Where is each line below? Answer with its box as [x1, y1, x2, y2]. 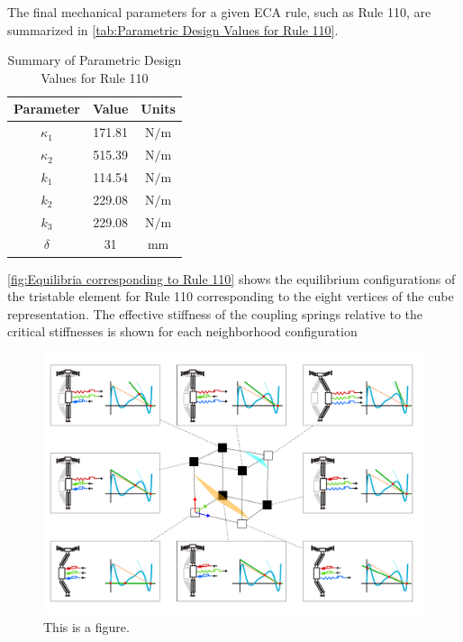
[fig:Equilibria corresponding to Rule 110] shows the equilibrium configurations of [7, 269, 456, 288]
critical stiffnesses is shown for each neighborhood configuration [7, 322, 358, 341]
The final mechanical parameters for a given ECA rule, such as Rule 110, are [7, 3, 431, 21]
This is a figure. [43, 617, 130, 636]
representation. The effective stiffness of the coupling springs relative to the [7, 304, 423, 323]
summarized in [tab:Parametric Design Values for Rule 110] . [7, 20, 339, 39]
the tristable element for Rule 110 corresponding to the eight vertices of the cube [7, 287, 454, 306]
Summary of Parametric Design [7, 50, 182, 69]
